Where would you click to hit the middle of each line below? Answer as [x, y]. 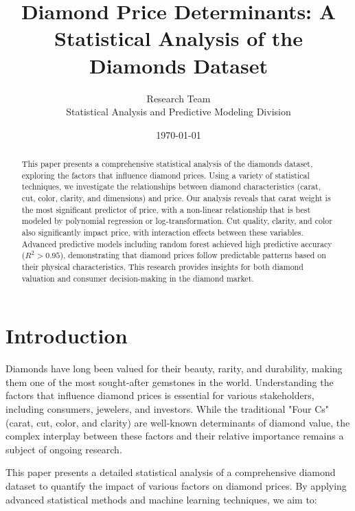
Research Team [179, 98]
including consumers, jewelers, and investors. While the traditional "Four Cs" [168, 409]
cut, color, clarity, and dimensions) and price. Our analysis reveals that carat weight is [176, 198]
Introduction [67, 336]
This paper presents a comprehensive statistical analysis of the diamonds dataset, [167, 164]
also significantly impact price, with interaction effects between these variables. [162, 232]
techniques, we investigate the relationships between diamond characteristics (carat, [171, 186]
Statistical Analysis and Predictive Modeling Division [179, 112]
